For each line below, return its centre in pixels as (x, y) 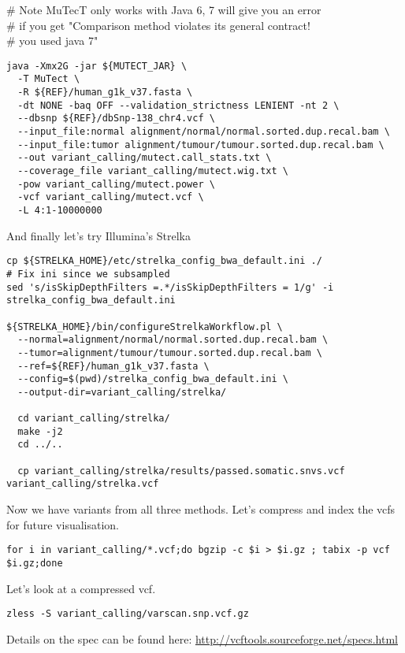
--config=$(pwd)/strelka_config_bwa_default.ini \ (153, 379)
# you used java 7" (52, 41)
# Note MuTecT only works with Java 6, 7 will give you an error (164, 9)
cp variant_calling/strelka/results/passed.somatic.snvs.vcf (181, 471)
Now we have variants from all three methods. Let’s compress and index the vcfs (201, 509)
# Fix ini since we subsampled (88, 274)
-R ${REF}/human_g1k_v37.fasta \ (105, 93)
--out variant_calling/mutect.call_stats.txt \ (145, 158)
